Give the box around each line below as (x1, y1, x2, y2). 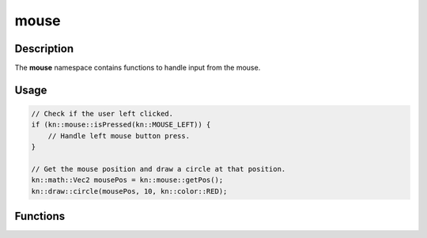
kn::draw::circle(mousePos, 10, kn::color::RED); (31, 187, 228, 195)
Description (14, 42, 74, 55)
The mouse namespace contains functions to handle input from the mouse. (14, 63, 261, 73)
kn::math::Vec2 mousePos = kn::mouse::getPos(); (31, 176, 224, 185)
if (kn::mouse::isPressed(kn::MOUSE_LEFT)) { (31, 120, 211, 130)
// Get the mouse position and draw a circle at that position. (31, 164, 286, 174)
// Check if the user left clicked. (31, 109, 174, 119)
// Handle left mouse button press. (47, 131, 190, 140)
